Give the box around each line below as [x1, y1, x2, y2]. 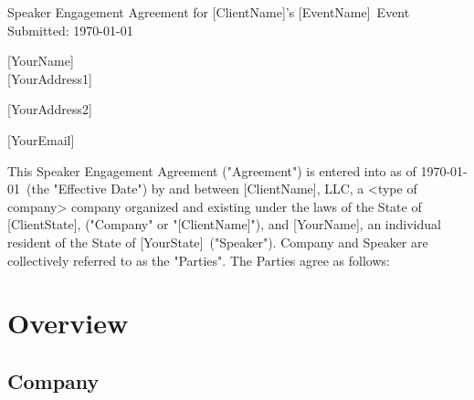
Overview [7, 304, 129, 342]
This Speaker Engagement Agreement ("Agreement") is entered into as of [7, 161, 416, 180]
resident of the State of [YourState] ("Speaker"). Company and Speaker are [7, 232, 428, 251]
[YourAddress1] [7, 68, 92, 88]
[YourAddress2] [7, 100, 92, 119]
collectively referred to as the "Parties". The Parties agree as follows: [7, 250, 390, 269]
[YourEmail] [7, 130, 75, 149]
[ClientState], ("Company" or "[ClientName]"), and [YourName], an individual [7, 215, 441, 234]
